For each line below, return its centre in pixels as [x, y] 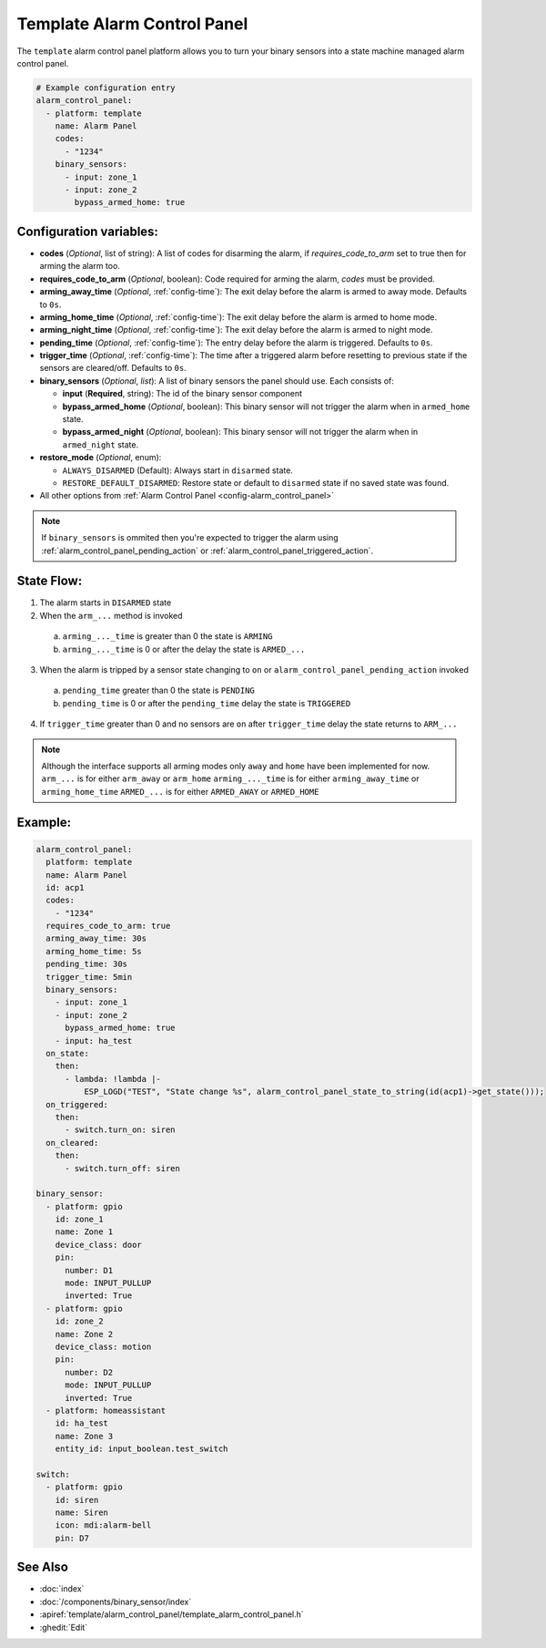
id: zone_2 [79, 1321]
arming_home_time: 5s [94, 951]
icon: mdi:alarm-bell [103, 1525]
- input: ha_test [94, 1040]
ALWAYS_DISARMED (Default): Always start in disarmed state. [177, 470]
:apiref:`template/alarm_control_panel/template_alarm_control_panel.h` [172, 1614]
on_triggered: [77, 1104]
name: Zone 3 [84, 1436]
